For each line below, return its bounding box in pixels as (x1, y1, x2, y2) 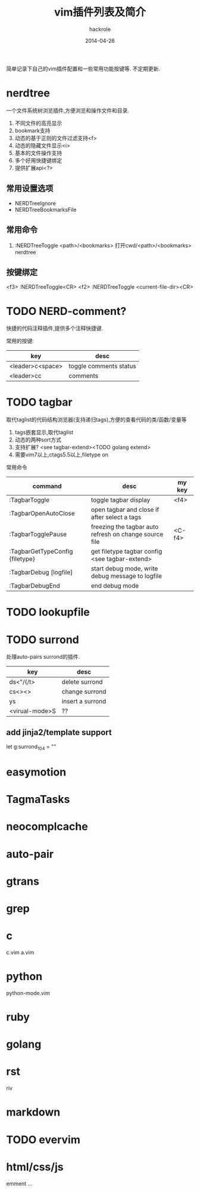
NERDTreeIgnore (14, 199, 57, 206)
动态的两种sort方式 (14, 436, 61, 443)
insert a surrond (61, 697, 107, 706)
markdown (6, 1105, 61, 1119)
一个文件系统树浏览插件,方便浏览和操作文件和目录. (6, 107, 130, 114)
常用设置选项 (6, 183, 54, 194)
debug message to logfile (90, 572, 162, 580)
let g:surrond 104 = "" (6, 743, 57, 752)
